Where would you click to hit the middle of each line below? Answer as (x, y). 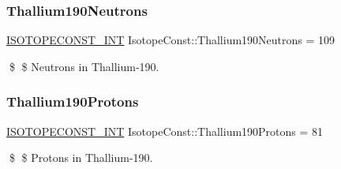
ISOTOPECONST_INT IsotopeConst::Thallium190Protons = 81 (165, 131)
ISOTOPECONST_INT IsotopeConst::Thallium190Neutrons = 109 (171, 40)
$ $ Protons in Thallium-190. (81, 158)
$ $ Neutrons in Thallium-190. (84, 66)
